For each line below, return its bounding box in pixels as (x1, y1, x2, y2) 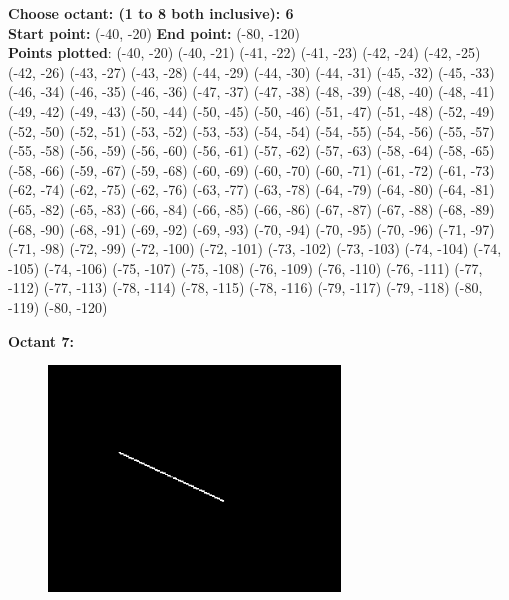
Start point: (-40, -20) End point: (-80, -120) (8, 22, 300, 43)
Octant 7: (8, 330, 74, 351)
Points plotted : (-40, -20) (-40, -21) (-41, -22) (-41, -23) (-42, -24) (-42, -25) (8, 42, 481, 63)
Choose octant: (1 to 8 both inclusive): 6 (8, 3, 294, 23)
